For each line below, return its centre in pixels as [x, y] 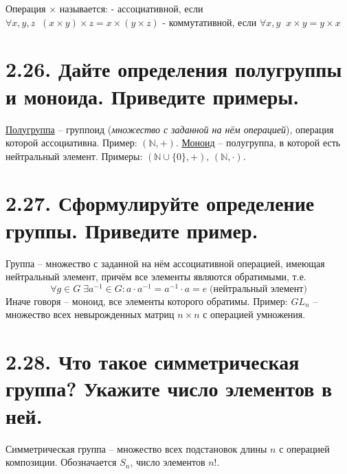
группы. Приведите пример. [132, 230]
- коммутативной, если [210, 22]
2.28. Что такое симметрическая [153, 362]
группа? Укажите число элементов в [169, 388]
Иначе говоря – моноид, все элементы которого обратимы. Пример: [147, 301]
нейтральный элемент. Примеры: [74, 156]
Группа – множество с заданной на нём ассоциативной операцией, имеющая [165, 263]
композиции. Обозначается [61, 462]
